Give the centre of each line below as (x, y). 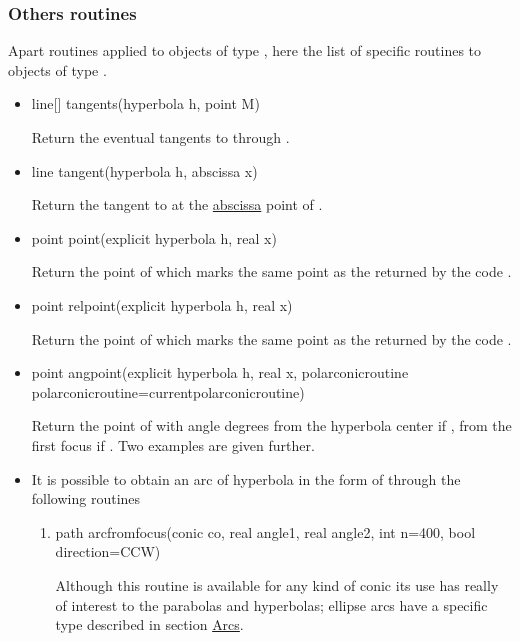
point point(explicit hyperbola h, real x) (154, 237)
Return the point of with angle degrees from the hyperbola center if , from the (271, 425)
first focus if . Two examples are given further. (173, 444)
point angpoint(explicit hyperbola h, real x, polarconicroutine (220, 372)
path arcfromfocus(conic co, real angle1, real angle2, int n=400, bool (265, 531)
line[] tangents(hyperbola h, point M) (145, 103)
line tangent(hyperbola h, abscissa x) (144, 170)
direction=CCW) (108, 551)
